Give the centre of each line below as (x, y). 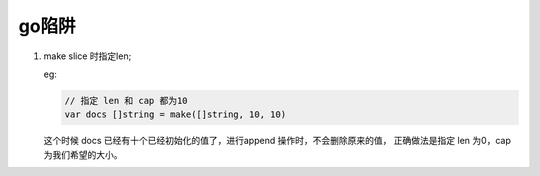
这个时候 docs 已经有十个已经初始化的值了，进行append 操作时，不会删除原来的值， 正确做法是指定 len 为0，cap (277, 141)
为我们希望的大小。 (83, 154)
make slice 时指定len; (87, 56)
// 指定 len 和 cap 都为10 (126, 100)
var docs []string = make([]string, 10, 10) (175, 114)
